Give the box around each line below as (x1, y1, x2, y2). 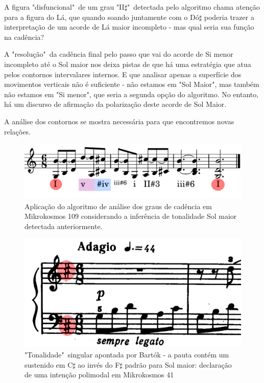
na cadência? (4, 31, 44, 42)
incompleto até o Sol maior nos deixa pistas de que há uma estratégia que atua (4, 58, 251, 69)
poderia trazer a (204, 11, 254, 22)
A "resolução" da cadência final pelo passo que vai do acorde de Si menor (4, 49, 233, 59)
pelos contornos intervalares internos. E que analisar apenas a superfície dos (4, 69, 242, 79)
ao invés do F (78, 359, 120, 370)
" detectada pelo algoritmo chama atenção (127, 2, 260, 12)
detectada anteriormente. (25, 220, 103, 231)
